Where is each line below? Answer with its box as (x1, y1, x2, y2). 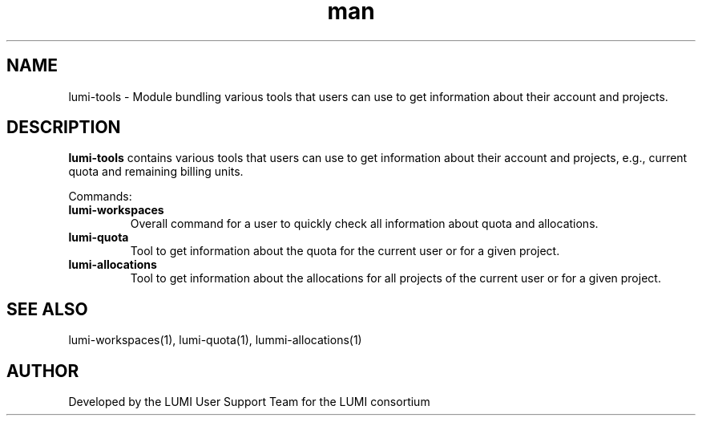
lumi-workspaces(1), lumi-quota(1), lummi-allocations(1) (68, 333, 362, 347)
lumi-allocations (68, 258, 157, 272)
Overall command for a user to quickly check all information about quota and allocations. (130, 217, 599, 231)
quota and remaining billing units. (68, 164, 244, 179)
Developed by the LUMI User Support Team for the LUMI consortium (68, 395, 430, 409)
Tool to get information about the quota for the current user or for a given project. (130, 244, 560, 258)
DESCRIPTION (6, 117, 121, 138)
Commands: (68, 189, 132, 204)
